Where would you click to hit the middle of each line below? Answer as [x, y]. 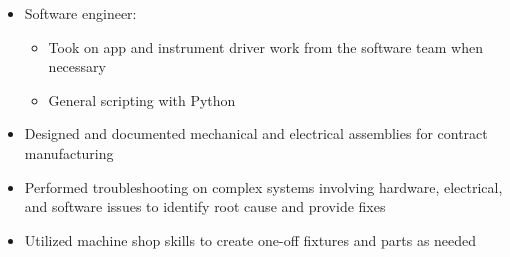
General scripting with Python [142, 99]
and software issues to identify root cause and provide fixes [205, 206]
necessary [77, 66]
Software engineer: [80, 13]
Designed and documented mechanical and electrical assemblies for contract [256, 133]
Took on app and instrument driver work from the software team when [265, 46]
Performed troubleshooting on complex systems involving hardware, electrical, [263, 186]
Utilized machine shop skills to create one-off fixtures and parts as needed [250, 239]
